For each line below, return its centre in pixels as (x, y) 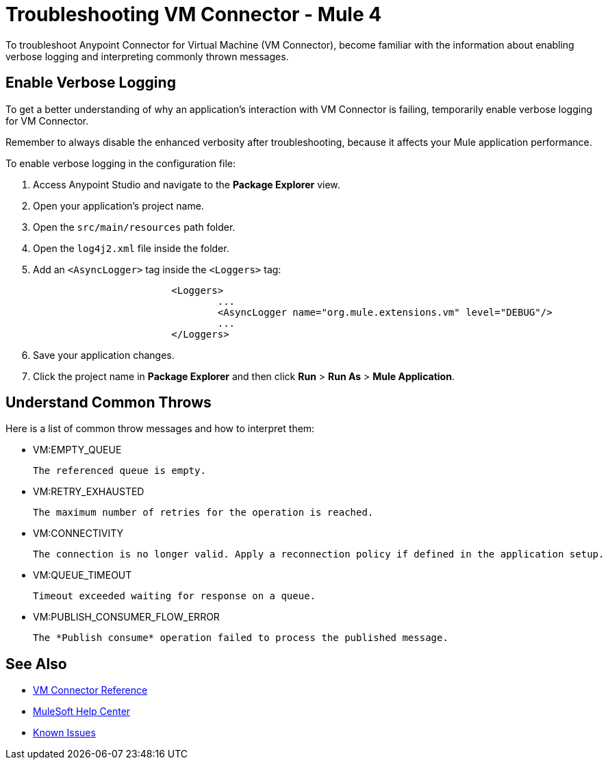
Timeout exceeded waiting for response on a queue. (175, 596)
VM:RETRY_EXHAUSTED (89, 492)
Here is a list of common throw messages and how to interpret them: (160, 429)
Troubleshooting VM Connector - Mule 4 (194, 14)
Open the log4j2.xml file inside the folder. (131, 248)
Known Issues (64, 733)
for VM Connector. (47, 121)
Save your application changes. (104, 355)
